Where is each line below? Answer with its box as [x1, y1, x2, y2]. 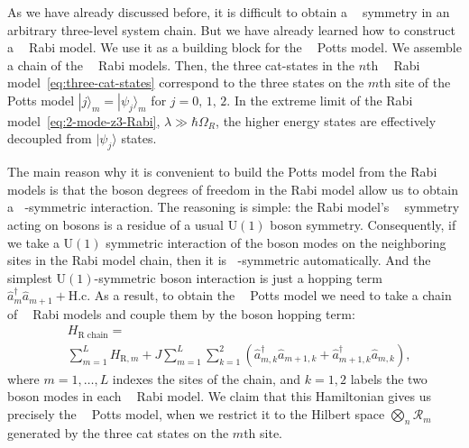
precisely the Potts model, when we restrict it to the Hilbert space [7, 405, 385, 424]
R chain [78, 330, 108, 340]
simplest [7, 268, 52, 287]
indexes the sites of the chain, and [112, 369, 301, 388]
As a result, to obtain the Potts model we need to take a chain [94, 286, 452, 305]
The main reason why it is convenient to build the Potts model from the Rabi [7, 162, 437, 181]
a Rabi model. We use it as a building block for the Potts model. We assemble [7, 38, 462, 57]
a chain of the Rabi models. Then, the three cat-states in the [7, 55, 355, 74]
